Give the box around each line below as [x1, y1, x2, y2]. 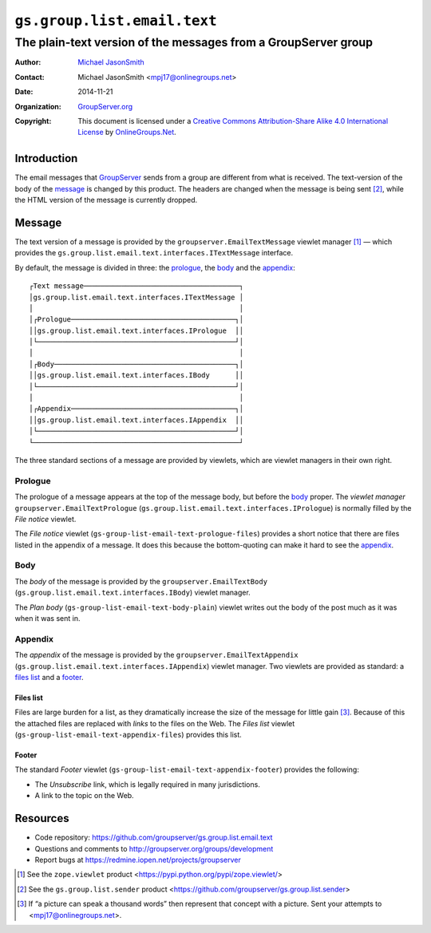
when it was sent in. [14, 613, 81, 623]
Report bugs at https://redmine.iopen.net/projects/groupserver [34, 855, 241, 864]
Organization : [14, 101, 61, 111]
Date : [14, 87, 34, 97]
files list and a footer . [14, 672, 84, 682]
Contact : [14, 72, 45, 81]
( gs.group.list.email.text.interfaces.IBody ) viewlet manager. [14, 587, 251, 598]
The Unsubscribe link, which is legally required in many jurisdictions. [34, 779, 261, 789]
